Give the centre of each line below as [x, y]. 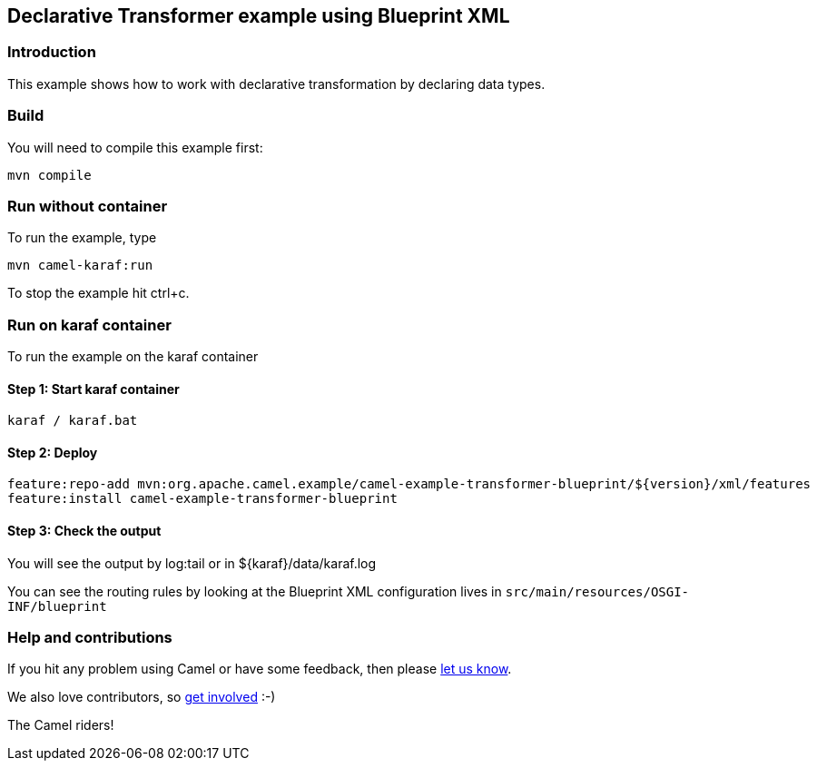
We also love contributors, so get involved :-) [142, 697]
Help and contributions [90, 638]
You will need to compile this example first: [135, 147]
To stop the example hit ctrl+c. [98, 293]
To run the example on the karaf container [133, 357]
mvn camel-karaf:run [80, 266]
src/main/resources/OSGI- [597, 591]
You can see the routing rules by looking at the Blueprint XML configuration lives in [255, 591]
